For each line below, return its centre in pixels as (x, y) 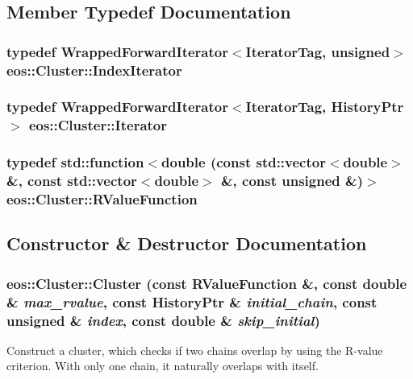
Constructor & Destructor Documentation (187, 243)
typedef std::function (75, 162)
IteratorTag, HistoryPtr (325, 107)
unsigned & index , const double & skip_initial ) (163, 320)
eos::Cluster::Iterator (98, 125)
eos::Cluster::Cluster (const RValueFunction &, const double (207, 283)
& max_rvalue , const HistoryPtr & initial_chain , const (192, 301)
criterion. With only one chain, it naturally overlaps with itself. (163, 366)
